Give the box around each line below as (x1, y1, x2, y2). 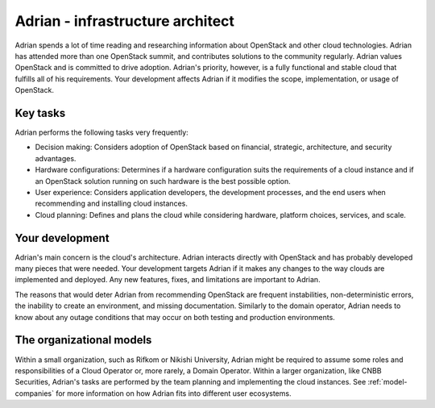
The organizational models (14, 333, 152, 347)
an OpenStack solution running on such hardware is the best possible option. (35, 176, 292, 185)
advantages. (35, 153, 77, 163)
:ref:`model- (367, 377, 408, 387)
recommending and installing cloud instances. (35, 198, 188, 209)
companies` (14, 388, 54, 398)
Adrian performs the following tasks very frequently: (14, 127, 188, 137)
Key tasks (14, 106, 66, 120)
